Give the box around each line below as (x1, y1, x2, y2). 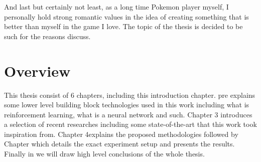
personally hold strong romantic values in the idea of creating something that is (4, 11, 249, 22)
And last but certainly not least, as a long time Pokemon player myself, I (4, 2, 229, 12)
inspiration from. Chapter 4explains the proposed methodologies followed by (4, 128, 238, 139)
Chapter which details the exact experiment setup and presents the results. (4, 138, 235, 149)
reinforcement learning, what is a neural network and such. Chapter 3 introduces (4, 109, 252, 119)
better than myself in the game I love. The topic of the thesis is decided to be (4, 21, 243, 32)
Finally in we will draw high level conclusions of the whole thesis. (4, 148, 205, 159)
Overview (4, 60, 71, 81)
